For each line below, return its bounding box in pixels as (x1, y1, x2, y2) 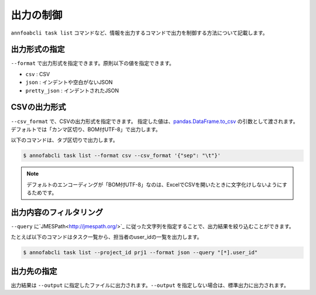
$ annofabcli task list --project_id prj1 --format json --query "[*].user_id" (23, 249, 258, 256)
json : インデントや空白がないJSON (25, 79, 113, 86)
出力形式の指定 (11, 44, 65, 54)
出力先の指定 (11, 266, 57, 276)
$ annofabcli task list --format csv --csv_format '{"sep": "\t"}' (23, 152, 221, 159)
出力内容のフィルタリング (11, 207, 104, 217)
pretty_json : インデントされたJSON (25, 87, 119, 94)
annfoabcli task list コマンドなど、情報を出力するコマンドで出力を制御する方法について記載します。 (11, 29, 268, 36)
